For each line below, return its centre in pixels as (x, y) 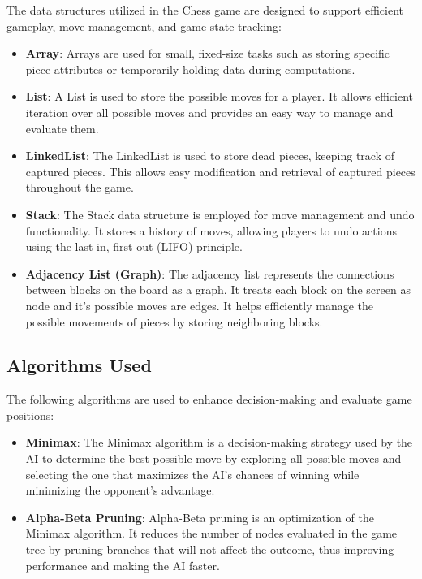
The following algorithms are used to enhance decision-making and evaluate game (209, 399)
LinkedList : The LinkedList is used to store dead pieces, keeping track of (210, 156)
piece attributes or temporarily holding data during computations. (190, 69)
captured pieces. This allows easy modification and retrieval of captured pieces (220, 171)
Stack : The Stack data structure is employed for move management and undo (220, 214)
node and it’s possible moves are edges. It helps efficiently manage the (200, 305)
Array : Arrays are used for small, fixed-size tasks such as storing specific (208, 53)
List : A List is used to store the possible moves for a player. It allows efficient (219, 96)
